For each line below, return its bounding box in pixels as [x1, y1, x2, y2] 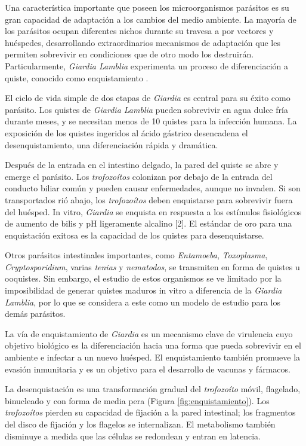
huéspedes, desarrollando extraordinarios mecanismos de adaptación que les [5, 36, 280, 48]
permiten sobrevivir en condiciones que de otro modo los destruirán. [5, 48, 254, 60]
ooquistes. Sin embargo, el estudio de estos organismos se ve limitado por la [5, 272, 282, 285]
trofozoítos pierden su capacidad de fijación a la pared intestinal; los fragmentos [5, 406, 296, 418]
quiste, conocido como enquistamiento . [5, 71, 149, 84]
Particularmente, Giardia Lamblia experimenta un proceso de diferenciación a [5, 59, 289, 72]
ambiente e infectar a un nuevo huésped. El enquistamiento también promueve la [5, 351, 301, 363]
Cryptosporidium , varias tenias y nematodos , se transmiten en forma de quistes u [5, 260, 300, 273]
